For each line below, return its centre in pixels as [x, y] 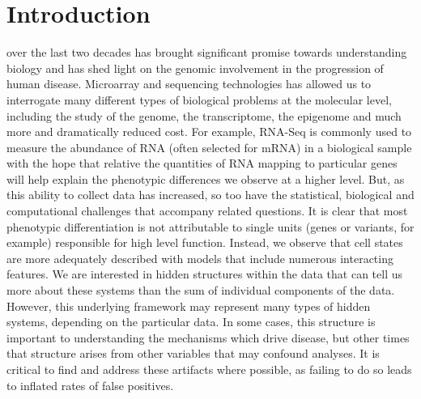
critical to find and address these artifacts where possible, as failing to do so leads [209, 369]
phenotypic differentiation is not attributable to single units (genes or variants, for [210, 226]
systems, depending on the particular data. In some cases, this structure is [191, 322]
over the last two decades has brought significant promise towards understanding [207, 52]
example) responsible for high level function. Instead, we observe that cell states [205, 242]
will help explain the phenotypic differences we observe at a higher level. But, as [206, 178]
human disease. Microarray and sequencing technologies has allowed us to [189, 84]
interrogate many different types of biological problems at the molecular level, [199, 99]
